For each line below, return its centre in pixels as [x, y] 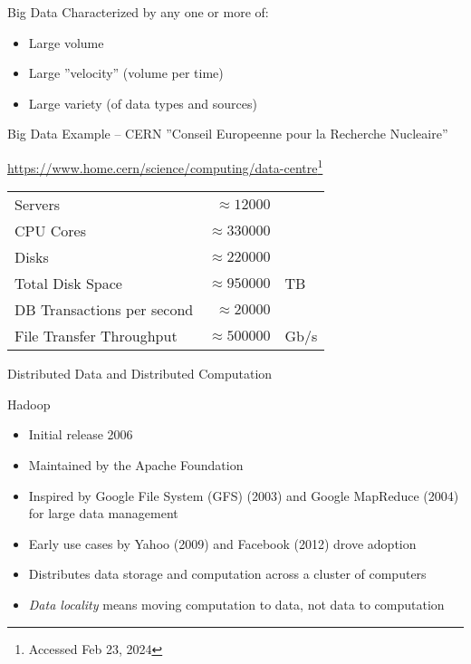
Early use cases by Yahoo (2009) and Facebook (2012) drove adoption [222, 543]
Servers [37, 205]
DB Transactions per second [104, 310]
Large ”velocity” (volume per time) [126, 73]
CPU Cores [51, 231]
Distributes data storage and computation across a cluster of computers [227, 574]
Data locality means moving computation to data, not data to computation [236, 604]
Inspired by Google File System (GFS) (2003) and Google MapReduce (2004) [244, 495]
